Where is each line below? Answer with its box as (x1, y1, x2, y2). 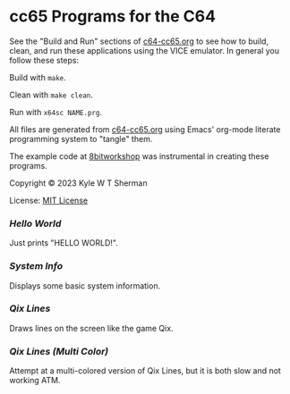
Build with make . (9, 71, 67, 82)
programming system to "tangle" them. (9, 133, 153, 144)
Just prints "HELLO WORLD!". (9, 238, 118, 248)
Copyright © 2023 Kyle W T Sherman (9, 177, 148, 189)
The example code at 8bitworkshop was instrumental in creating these (9, 150, 269, 162)
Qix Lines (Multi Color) (9, 345, 109, 357)
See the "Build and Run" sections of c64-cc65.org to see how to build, (9, 36, 269, 46)
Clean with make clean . (9, 89, 94, 100)
